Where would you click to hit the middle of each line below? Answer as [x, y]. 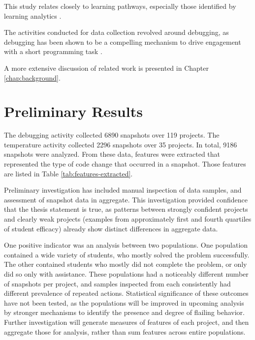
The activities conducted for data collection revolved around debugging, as [116, 32]
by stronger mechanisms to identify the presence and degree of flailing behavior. [124, 312]
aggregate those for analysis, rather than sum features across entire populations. [125, 331]
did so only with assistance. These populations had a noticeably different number [126, 274]
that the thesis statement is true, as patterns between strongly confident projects [126, 209]
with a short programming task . [53, 51]
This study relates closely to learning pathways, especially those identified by [120, 6]
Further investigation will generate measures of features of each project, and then [127, 322]
